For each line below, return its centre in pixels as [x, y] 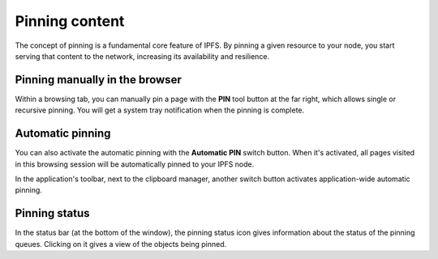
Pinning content [70, 21]
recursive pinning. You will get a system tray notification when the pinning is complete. [160, 110]
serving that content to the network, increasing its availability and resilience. [142, 56]
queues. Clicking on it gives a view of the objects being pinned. [121, 244]
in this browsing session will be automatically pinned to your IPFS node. [135, 164]
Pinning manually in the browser [98, 80]
